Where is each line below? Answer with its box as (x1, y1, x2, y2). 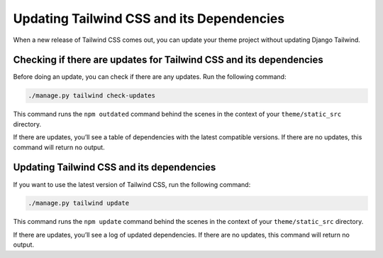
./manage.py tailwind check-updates (28, 92, 156, 100)
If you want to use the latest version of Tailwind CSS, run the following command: (13, 180, 251, 188)
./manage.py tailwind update (28, 199, 130, 208)
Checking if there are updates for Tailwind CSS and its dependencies (13, 54, 324, 66)
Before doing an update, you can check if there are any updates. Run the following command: (13, 72, 287, 81)
